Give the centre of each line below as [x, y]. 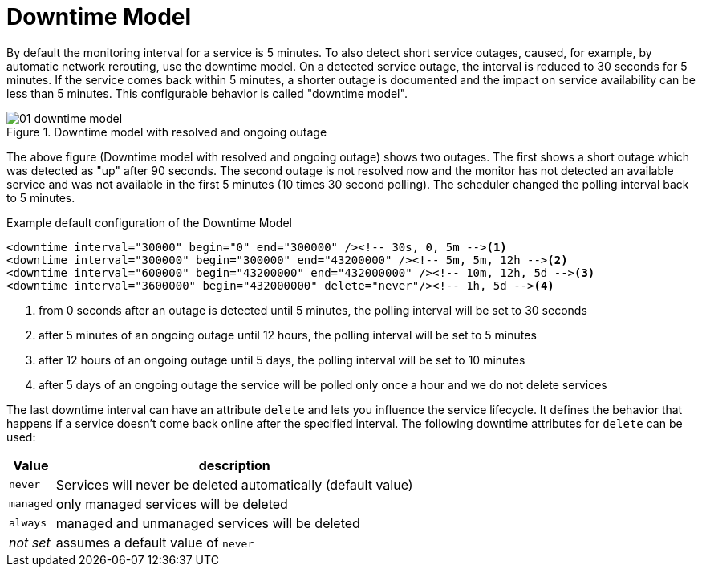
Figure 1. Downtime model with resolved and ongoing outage [167, 132]
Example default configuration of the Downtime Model [149, 222]
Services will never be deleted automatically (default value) [234, 484]
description [234, 465]
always [28, 523]
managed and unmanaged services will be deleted [208, 523]
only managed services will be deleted [172, 504]
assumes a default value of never [155, 542]
